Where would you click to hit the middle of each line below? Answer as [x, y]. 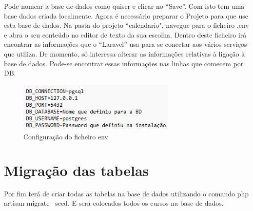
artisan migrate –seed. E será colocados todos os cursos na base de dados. [114, 203]
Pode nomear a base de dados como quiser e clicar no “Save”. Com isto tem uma [124, 6]
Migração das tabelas [77, 170]
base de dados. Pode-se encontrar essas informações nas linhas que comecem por [124, 63]
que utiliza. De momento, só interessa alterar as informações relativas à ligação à [125, 53]
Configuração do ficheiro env [66, 137]
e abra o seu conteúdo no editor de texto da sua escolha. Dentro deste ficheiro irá [125, 34]
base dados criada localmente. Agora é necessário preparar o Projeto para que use [126, 15]
